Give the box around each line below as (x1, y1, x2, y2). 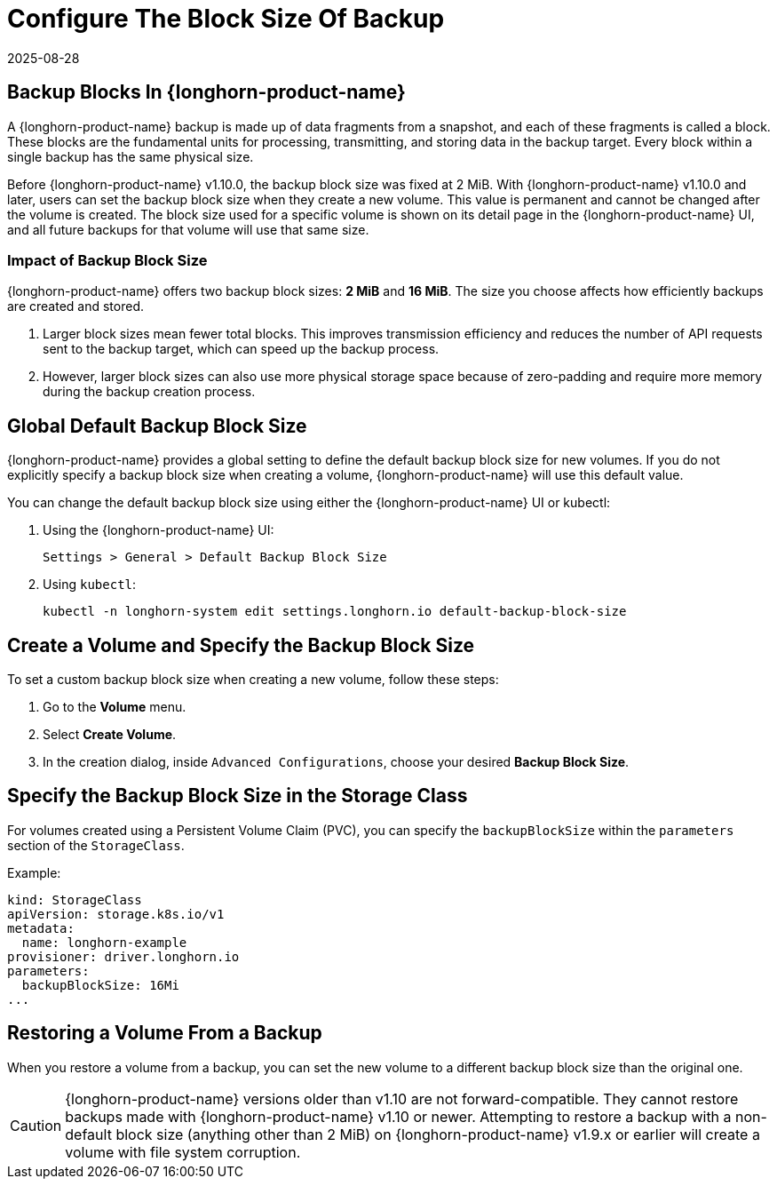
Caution (10, 1116, 62, 1134)
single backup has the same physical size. (7, 148, 254, 164)
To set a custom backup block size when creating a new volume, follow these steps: (7, 672, 499, 688)
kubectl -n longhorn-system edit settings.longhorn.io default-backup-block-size (43, 604, 627, 619)
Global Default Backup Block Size (7, 414, 307, 437)
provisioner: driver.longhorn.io (7, 949, 240, 964)
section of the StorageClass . (7, 837, 185, 853)
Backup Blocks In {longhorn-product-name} (7, 81, 406, 104)
